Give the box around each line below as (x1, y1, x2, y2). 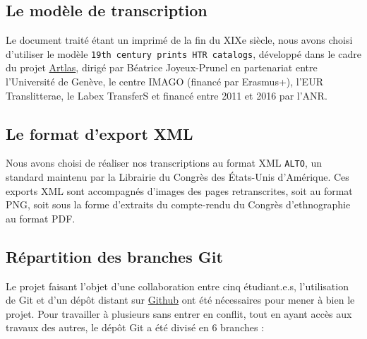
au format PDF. (6, 210, 76, 225)
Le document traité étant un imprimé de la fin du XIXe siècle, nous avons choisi (6, 32, 353, 47)
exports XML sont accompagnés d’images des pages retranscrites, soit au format (6, 183, 353, 198)
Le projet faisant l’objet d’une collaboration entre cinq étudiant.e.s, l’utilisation (6, 278, 349, 293)
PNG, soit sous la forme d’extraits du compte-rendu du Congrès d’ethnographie (6, 197, 351, 212)
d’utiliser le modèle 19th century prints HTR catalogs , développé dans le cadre (6, 46, 361, 61)
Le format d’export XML (6, 122, 193, 144)
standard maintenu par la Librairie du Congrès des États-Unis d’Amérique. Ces (6, 169, 349, 184)
